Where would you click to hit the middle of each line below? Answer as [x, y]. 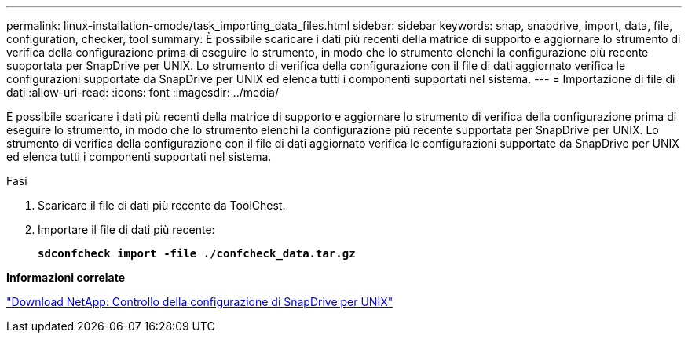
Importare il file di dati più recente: [126, 230]
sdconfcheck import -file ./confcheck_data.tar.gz [197, 253]
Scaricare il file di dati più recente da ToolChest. [162, 205]
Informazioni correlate [66, 277]
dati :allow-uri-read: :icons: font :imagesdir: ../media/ [143, 92]
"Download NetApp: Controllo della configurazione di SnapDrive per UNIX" [200, 302]
